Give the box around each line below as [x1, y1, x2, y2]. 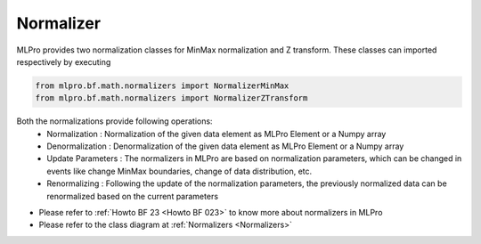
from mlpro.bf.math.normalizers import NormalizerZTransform [35, 94, 308, 103]
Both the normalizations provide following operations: [16, 116, 213, 126]
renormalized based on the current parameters [46, 191, 218, 201]
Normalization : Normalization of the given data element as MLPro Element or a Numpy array [46, 128, 387, 139]
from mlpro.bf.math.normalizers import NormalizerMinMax [35, 80, 289, 91]
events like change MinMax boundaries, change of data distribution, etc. [46, 166, 313, 176]
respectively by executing [16, 56, 111, 67]
